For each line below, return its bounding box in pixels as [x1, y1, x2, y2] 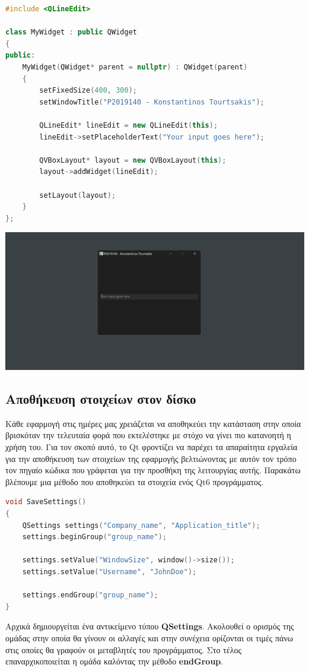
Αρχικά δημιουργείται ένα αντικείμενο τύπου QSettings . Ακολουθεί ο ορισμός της [5, 620, 294, 632]
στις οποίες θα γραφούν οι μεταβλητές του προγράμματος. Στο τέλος [5, 643, 241, 656]
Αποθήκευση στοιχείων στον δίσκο [5, 390, 196, 408]
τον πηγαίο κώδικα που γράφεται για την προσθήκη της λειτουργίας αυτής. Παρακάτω [5, 464, 301, 476]
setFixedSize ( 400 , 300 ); [39, 86, 137, 95]
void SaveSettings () [5, 498, 87, 507]
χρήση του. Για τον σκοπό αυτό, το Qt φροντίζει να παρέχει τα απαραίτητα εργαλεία [5, 441, 298, 453]
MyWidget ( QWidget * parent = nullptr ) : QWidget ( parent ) [22, 62, 248, 71]
